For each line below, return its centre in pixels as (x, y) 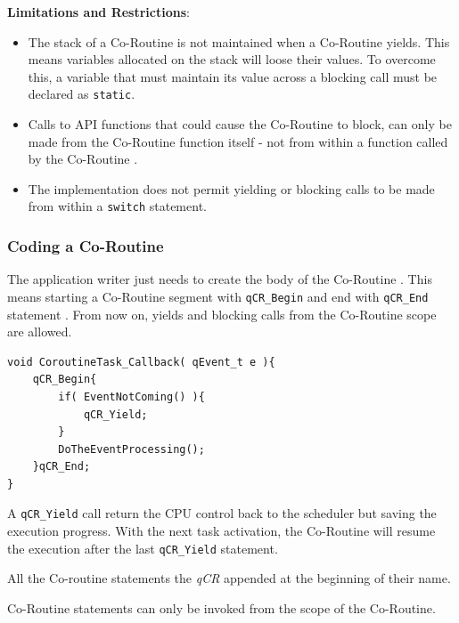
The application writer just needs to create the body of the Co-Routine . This (220, 279)
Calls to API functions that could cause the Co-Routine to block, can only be (240, 124)
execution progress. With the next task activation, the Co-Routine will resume (221, 531)
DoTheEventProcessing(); (131, 449)
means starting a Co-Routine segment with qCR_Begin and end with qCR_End (218, 296)
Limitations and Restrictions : (98, 12)
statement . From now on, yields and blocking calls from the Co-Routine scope (222, 314)
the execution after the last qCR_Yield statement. (143, 548)
